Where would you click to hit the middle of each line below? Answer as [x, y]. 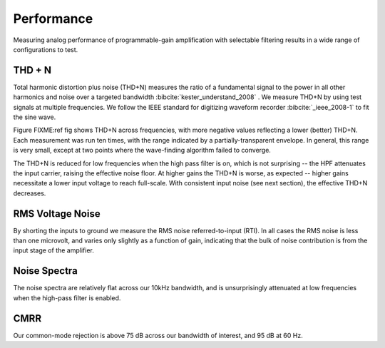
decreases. [30, 193]
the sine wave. [35, 117]
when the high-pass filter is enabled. [67, 298]
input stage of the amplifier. [53, 250]
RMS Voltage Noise [57, 214]
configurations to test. [46, 49]
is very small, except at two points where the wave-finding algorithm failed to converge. [142, 150]
